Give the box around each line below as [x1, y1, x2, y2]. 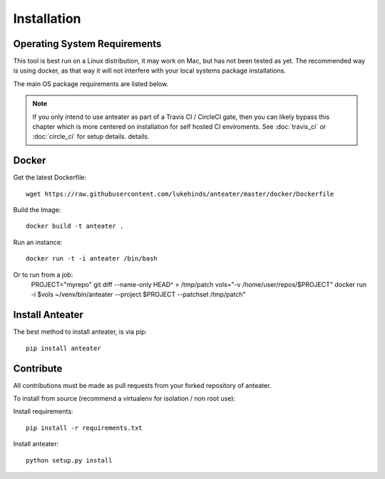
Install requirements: [13, 407, 73, 416]
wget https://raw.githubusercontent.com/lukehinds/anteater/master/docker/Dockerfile [26, 189, 334, 198]
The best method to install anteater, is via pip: [13, 327, 148, 336]
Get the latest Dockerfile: [13, 173, 87, 181]
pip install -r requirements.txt [26, 423, 143, 432]
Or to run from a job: [13, 270, 73, 279]
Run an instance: [13, 238, 63, 246]
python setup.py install [26, 456, 113, 464]
